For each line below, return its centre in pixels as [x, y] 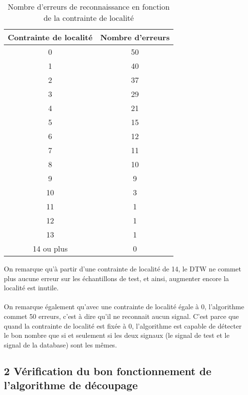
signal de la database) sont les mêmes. [61, 344]
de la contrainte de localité [89, 18]
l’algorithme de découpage [71, 385]
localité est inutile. [31, 288]
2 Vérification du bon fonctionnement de [108, 371]
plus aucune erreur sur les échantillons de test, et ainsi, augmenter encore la [116, 278]
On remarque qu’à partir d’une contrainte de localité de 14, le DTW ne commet [123, 269]
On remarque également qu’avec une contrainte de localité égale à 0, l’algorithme [124, 307]
